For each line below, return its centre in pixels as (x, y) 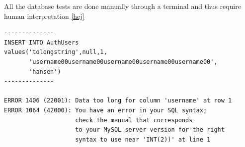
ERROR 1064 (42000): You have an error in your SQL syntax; (106, 110)
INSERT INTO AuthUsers (41, 42)
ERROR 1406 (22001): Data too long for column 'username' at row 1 (118, 101)
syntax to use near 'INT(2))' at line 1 (143, 139)
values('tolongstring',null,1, (56, 52)
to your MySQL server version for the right (150, 130)
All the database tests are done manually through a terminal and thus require (122, 6)
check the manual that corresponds (134, 120)
